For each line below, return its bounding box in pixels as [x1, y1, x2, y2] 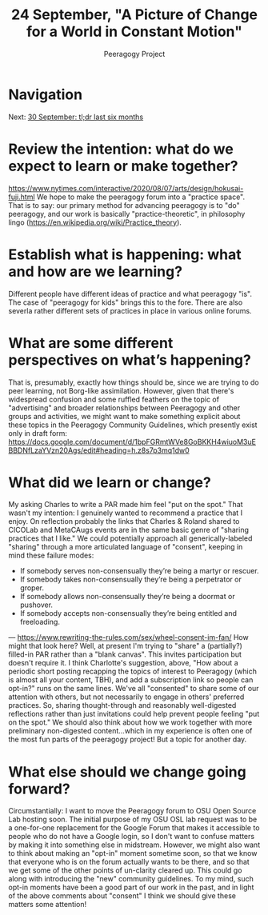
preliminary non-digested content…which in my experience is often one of [8, 726, 253, 736]
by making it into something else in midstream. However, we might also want [8, 840, 261, 849]
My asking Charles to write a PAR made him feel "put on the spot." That [8, 500, 243, 509]
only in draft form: [8, 428, 68, 438]
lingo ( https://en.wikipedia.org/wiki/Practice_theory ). [8, 218, 182, 227]
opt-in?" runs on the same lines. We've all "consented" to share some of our [8, 684, 259, 693]
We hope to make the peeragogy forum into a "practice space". [36, 192, 246, 202]
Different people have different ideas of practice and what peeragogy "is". [8, 289, 252, 298]
